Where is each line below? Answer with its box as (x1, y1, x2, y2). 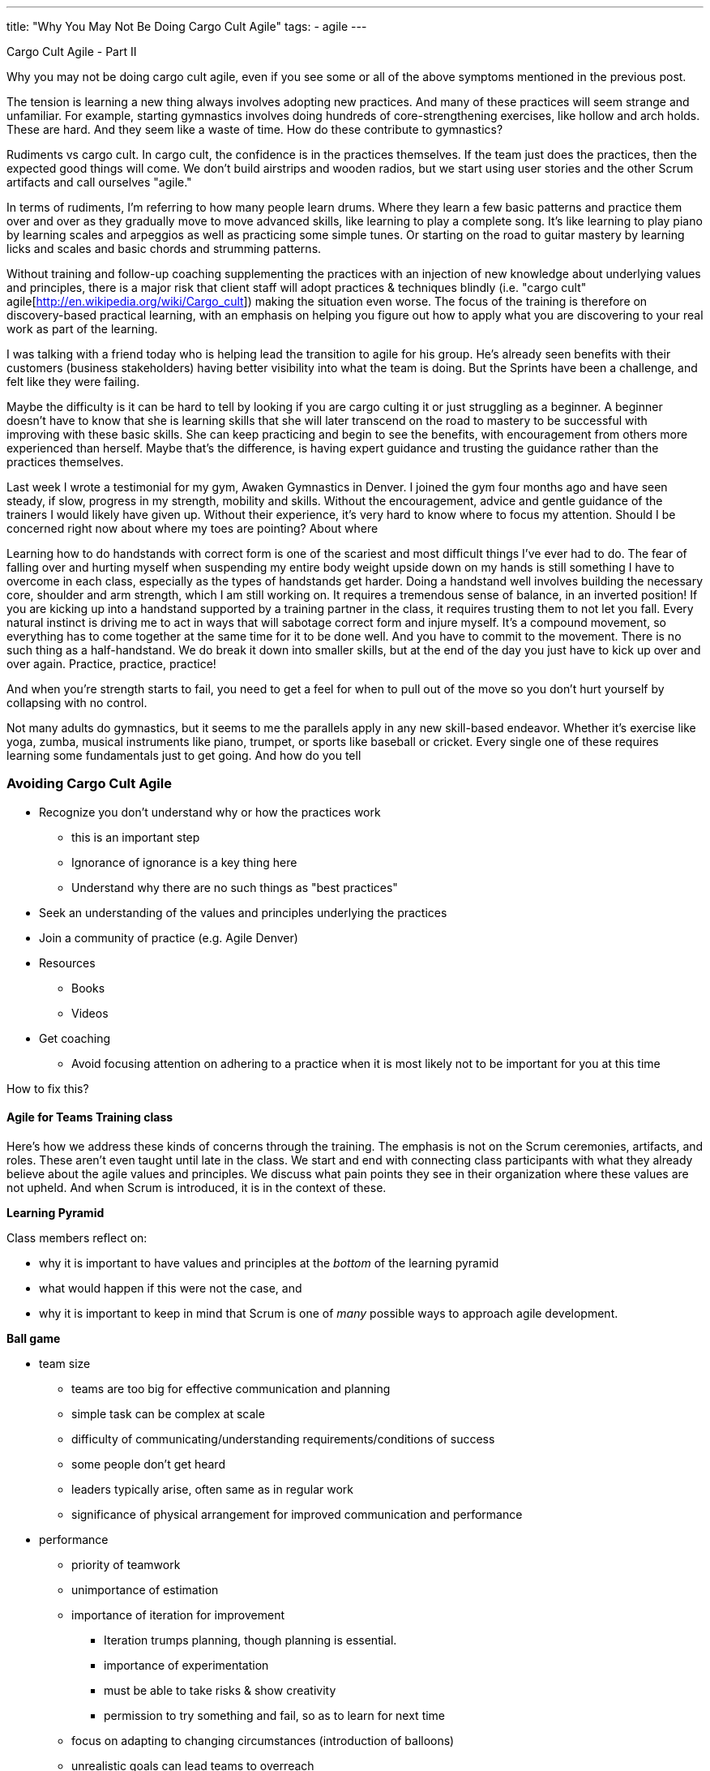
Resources (39, 955, 96, 970)
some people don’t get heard (71, 1456, 225, 1471)
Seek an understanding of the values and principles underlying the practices (39, 905, 447, 920)
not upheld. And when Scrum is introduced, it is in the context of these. (6, 1180, 387, 1194)
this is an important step (71, 830, 200, 844)
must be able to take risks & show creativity (104, 1683, 336, 1697)
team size (39, 1356, 91, 1370)
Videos (71, 1006, 109, 1020)
